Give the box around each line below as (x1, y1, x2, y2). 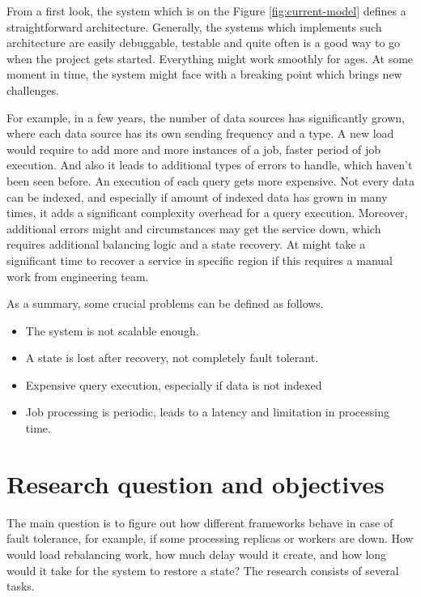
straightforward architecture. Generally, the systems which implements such (6, 18, 382, 35)
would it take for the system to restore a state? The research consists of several (6, 561, 399, 578)
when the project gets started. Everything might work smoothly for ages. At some (6, 49, 414, 66)
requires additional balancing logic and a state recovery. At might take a (6, 236, 366, 253)
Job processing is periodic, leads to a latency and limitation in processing (25, 403, 389, 420)
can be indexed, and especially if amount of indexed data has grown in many (6, 188, 388, 205)
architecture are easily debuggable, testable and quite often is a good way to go (6, 34, 401, 51)
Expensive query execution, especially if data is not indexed (25, 376, 322, 393)
